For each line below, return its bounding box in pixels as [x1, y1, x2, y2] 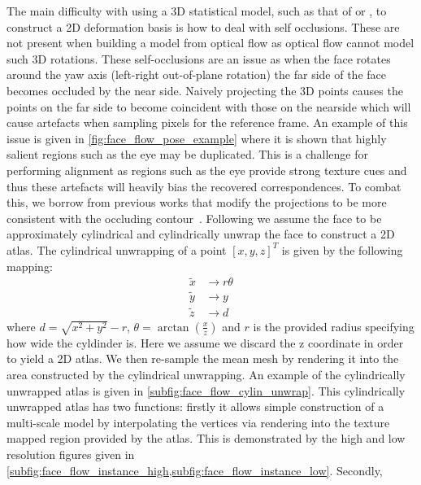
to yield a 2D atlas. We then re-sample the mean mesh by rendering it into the [7, 350, 399, 367]
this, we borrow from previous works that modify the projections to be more [7, 194, 387, 211]
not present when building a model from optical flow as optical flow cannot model [7, 34, 414, 51]
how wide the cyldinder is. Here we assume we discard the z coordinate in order [7, 334, 404, 351]
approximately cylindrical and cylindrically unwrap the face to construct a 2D [7, 225, 395, 242]
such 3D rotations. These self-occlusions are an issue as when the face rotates [7, 50, 391, 67]
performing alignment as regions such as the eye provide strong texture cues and [7, 161, 407, 178]
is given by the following [281, 241, 403, 258]
